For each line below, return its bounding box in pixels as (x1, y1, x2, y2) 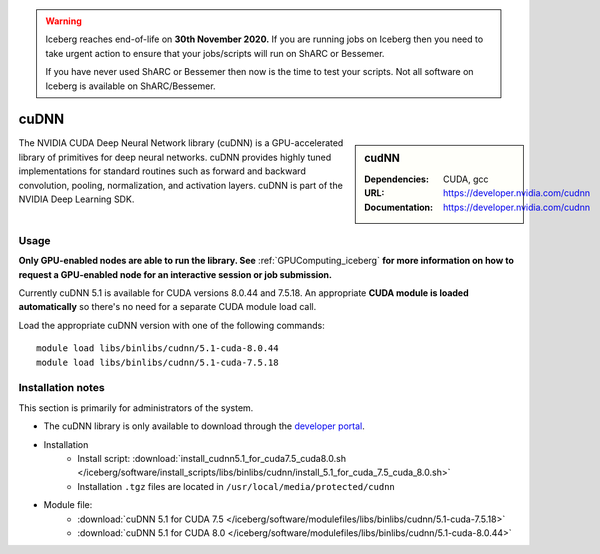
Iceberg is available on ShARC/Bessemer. (45, 80, 216, 92)
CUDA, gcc (443, 173, 489, 185)
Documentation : (364, 201, 434, 213)
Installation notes (18, 381, 105, 395)
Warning (45, 15, 82, 27)
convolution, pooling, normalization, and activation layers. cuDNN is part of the (18, 179, 344, 191)
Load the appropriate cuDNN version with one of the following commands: (18, 319, 325, 331)
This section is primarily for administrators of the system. (18, 401, 254, 414)
